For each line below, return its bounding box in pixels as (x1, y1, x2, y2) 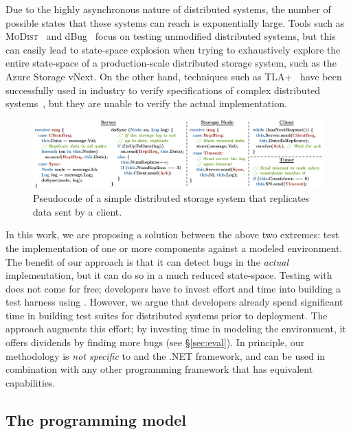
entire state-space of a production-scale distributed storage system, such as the (5, 56, 337, 70)
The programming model (5, 409, 187, 430)
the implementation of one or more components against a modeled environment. (5, 240, 343, 255)
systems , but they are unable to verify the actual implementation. (5, 96, 287, 111)
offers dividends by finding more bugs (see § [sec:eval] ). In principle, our (5, 335, 305, 350)
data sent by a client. (33, 204, 122, 218)
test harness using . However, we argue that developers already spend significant (5, 295, 343, 309)
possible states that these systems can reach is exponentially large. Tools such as (5, 15, 345, 30)
